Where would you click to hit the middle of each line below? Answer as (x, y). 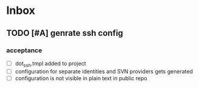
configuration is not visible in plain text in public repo (81, 78)
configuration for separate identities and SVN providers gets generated (104, 71)
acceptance (24, 50)
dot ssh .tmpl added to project (50, 64)
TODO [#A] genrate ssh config (65, 33)
